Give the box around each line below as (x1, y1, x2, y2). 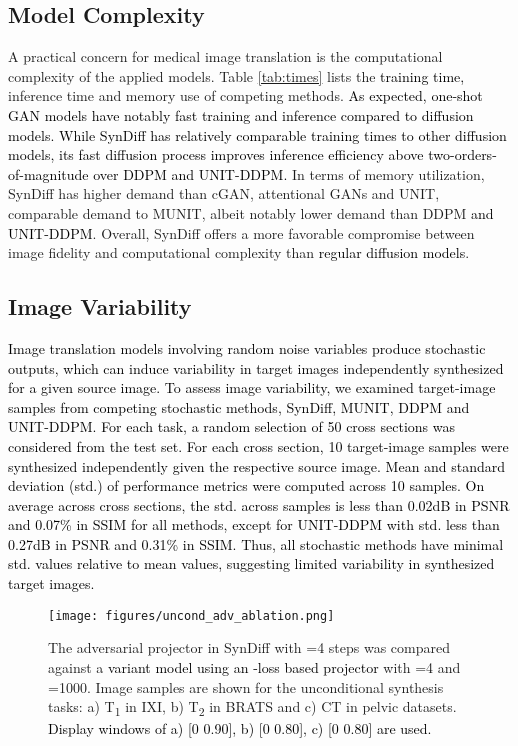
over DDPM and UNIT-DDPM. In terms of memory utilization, (93, 163, 485, 184)
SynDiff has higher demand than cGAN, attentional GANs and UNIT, (8, 183, 440, 204)
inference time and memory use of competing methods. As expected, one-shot (8, 85, 483, 106)
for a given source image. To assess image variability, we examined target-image (8, 377, 496, 398)
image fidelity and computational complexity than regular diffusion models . (8, 242, 470, 263)
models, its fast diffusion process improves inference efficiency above (8, 144, 424, 165)
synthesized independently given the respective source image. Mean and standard (8, 455, 506, 476)
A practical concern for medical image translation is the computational (8, 46, 443, 67)
